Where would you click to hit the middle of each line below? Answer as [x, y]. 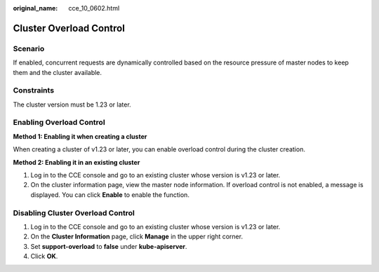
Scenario [29, 48]
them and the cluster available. [57, 72]
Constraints [34, 90]
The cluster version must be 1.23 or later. [72, 104]
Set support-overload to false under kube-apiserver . [109, 246]
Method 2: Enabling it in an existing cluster [77, 162]
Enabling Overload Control [59, 123]
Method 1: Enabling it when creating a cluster [80, 136]
